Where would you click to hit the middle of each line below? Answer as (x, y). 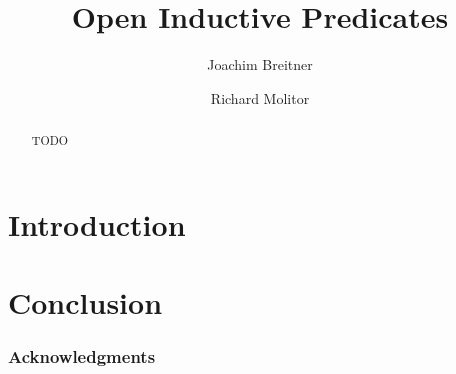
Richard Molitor (260, 97)
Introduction (97, 223)
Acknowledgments (82, 356)
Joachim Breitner (260, 64)
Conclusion (85, 302)
